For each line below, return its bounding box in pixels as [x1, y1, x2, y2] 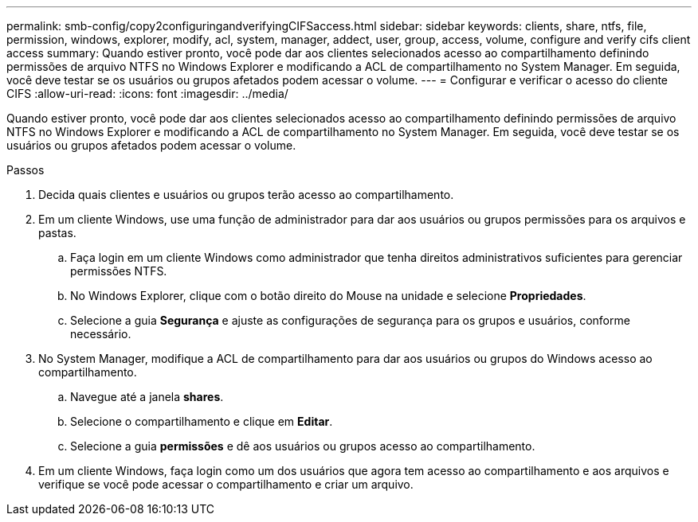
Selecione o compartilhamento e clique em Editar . [70, 415, 333, 428]
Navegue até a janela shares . [70, 390, 224, 403]
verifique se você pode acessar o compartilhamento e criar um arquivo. [38, 477, 414, 491]
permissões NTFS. [70, 264, 167, 278]
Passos [6, 163, 45, 177]
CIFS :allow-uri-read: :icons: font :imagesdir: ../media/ [6, 87, 288, 100]
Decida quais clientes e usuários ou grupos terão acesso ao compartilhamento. [38, 188, 454, 201]
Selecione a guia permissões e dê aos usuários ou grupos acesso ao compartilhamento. [70, 439, 535, 453]
